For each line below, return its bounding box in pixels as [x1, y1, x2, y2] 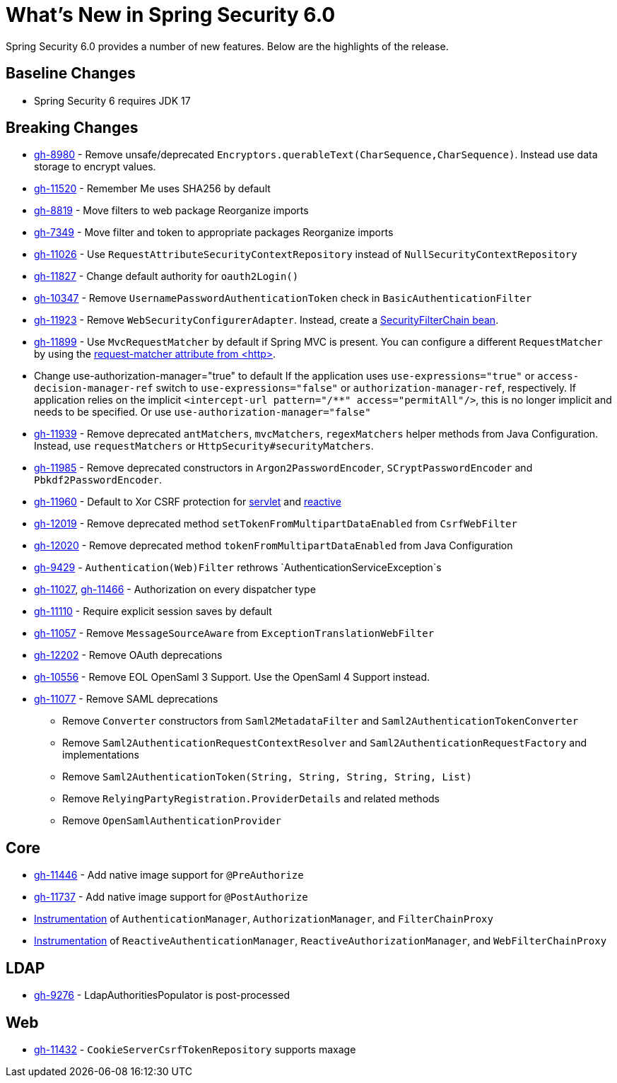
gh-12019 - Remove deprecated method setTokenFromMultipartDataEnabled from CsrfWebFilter [34, 517, 517, 530]
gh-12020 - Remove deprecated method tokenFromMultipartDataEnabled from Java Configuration [34, 539, 513, 552]
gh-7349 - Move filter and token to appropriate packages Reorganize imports [34, 226, 394, 239]
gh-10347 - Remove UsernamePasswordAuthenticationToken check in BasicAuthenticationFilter [34, 292, 532, 305]
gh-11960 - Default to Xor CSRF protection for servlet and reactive [34, 496, 341, 508]
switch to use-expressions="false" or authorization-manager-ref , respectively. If [155, 382, 576, 394]
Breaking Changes [6, 119, 139, 137]
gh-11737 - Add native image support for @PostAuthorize [34, 891, 308, 903]
